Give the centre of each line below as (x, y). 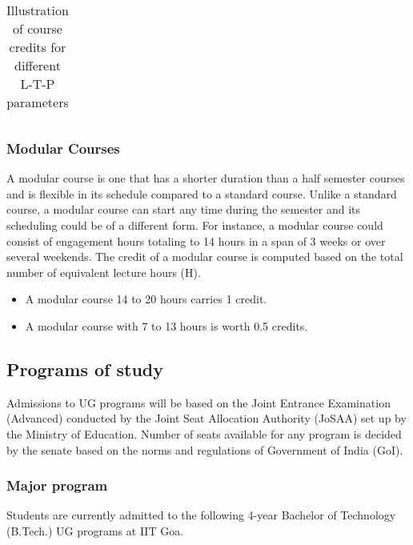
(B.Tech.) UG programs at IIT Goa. (95, 530)
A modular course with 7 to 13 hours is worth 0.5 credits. (166, 325)
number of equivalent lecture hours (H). (104, 272)
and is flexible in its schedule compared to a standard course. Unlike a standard (202, 193)
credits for (38, 47)
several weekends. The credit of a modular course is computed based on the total (205, 256)
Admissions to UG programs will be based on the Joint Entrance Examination (198, 402)
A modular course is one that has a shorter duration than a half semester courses (206, 178)
